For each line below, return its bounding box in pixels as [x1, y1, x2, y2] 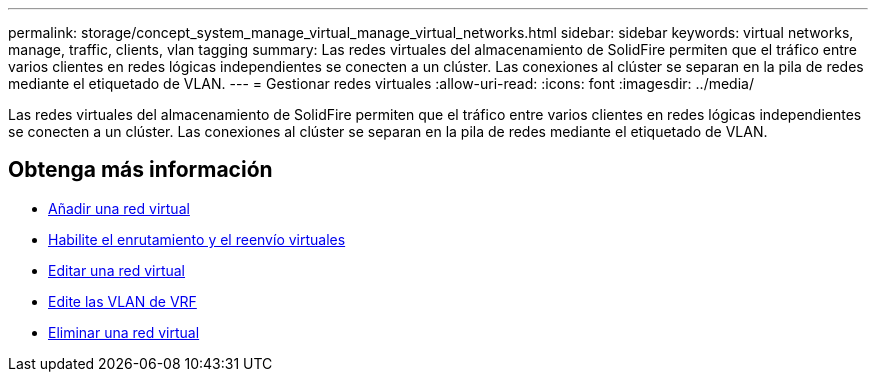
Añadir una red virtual [48, 199, 190, 217]
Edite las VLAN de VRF [48, 292, 197, 310]
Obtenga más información [8, 157, 273, 183]
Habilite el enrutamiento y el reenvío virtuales [48, 230, 346, 248]
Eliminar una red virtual [48, 323, 200, 341]
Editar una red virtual [48, 261, 186, 279]
